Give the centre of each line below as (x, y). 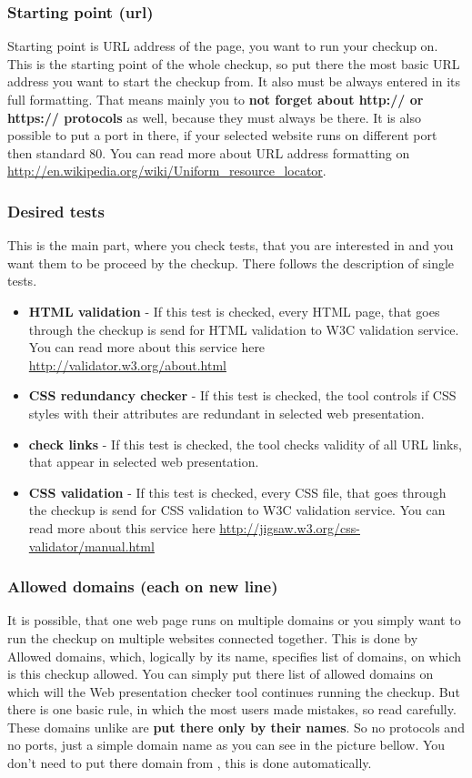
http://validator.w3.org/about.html (127, 364)
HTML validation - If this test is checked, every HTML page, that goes (234, 311)
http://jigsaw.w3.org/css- (290, 527)
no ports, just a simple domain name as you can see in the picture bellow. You (226, 745)
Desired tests (56, 211)
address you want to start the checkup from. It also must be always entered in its (234, 81)
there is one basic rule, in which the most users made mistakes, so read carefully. (232, 709)
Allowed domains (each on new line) (143, 586)
